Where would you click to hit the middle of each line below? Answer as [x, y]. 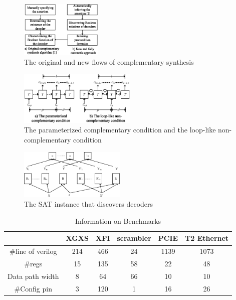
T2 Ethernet [207, 238]
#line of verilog [33, 251]
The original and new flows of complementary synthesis [109, 61]
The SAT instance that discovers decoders [89, 204]
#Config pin [33, 288]
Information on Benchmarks [118, 220]
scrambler [134, 238]
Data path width [33, 276]
